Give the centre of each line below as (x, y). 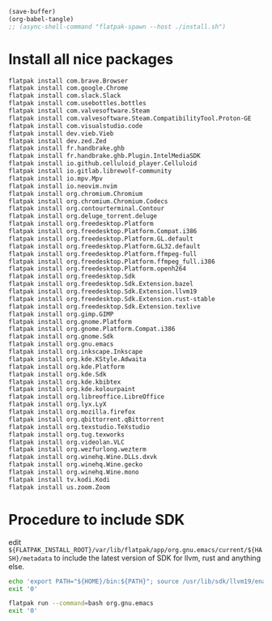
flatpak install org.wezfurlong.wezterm (78, 449)
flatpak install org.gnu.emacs (61, 344)
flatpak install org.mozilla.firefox (72, 412)
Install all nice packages (91, 59)
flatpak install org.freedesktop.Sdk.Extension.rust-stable (112, 299)
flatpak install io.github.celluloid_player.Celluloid (103, 164)
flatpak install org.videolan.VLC (67, 442)
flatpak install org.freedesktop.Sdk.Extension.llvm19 (103, 291)
